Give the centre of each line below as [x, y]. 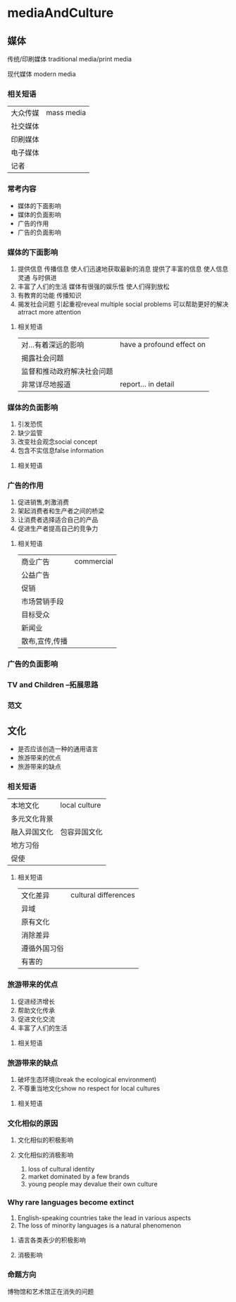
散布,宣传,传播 [44, 641]
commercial [94, 561]
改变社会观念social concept [57, 442]
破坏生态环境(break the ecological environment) [87, 1079]
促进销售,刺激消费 [43, 502]
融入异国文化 [32, 832]
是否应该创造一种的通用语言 [58, 749]
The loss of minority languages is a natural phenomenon [99, 1225]
